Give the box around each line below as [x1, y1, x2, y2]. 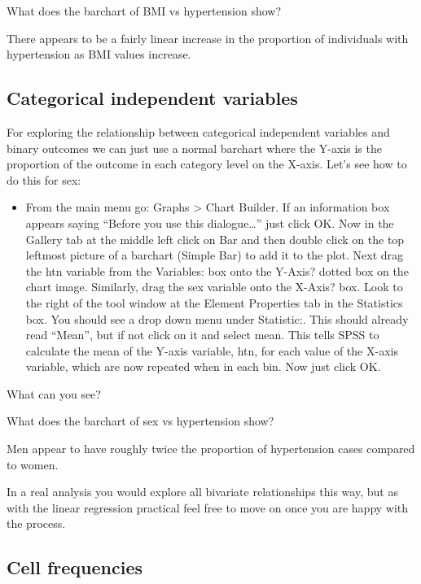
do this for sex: [7, 171, 81, 188]
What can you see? [7, 385, 101, 402]
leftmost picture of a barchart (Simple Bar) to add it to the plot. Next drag [25, 246, 404, 264]
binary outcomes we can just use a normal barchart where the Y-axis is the [7, 139, 382, 156]
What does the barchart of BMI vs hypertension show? [7, 2, 282, 19]
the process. [7, 515, 66, 532]
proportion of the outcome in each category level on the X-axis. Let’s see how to [7, 155, 407, 172]
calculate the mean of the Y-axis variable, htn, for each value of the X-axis [25, 342, 398, 359]
